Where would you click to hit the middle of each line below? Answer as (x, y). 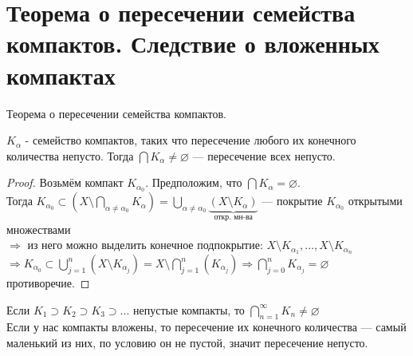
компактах (61, 75)
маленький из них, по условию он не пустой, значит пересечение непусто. (187, 343)
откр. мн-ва (233, 218)
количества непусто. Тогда (70, 155)
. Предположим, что (194, 182)
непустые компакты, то (189, 309)
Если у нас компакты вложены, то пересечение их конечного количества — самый (206, 327)
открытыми (375, 201)
